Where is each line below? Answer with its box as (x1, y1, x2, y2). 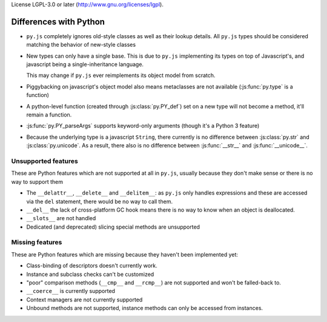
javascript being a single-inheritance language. (26, 61, 144, 68)
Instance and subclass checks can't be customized (26, 270, 154, 278)
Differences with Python (11, 16, 105, 27)
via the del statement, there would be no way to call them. (26, 198, 173, 205)
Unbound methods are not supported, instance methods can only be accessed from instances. (26, 304, 263, 312)
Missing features (11, 238, 62, 247)
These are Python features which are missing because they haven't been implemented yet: (11, 250, 239, 258)
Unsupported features (11, 156, 78, 165)
